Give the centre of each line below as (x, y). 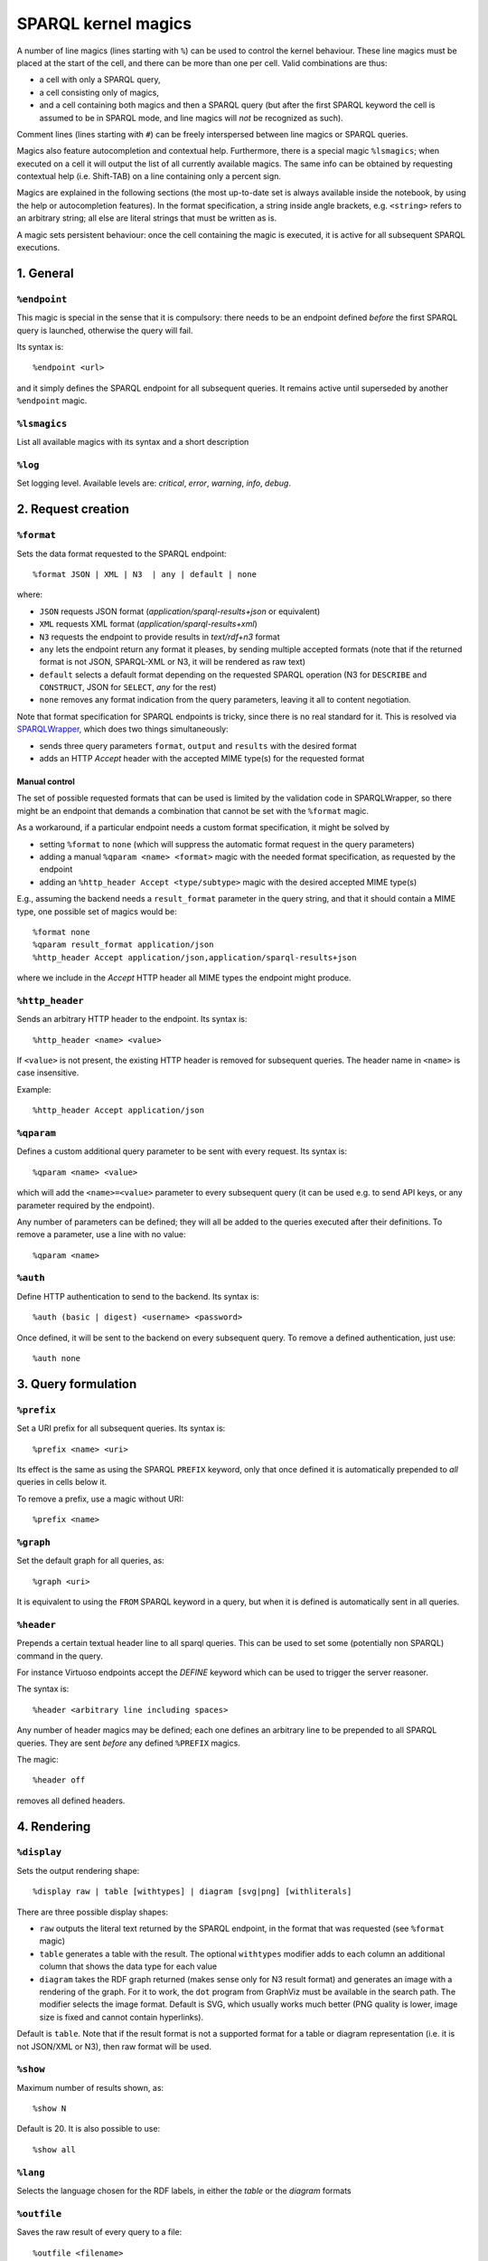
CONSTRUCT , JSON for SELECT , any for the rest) (128, 687)
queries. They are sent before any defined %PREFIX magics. (129, 1743)
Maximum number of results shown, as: (90, 2087)
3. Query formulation (77, 1384)
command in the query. (60, 1656)
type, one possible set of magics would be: (97, 911)
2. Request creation (73, 510)
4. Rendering (54, 1826)
